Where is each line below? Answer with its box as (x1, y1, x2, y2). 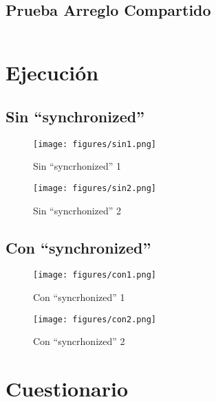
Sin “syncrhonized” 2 (33, 203, 122, 217)
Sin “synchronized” (6, 105, 145, 126)
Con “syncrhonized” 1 (33, 290, 125, 304)
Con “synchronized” (6, 236, 151, 258)
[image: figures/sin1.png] (33, 139, 156, 149)
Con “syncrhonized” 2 (33, 334, 125, 348)
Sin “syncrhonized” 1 (33, 159, 122, 173)
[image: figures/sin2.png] (33, 183, 156, 194)
